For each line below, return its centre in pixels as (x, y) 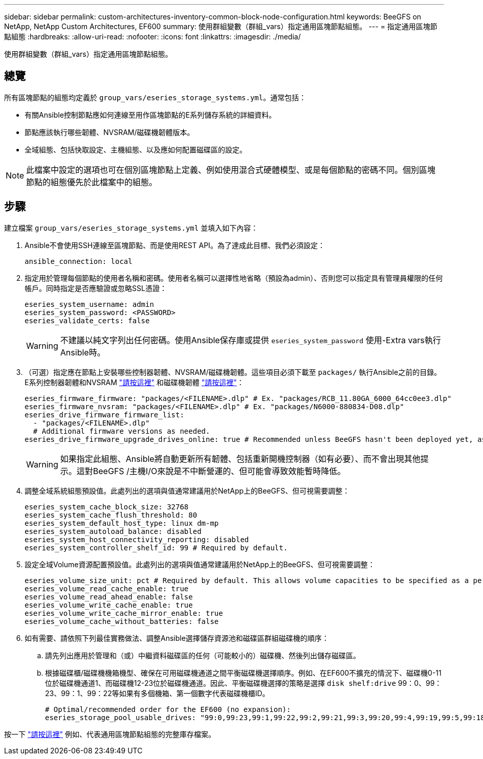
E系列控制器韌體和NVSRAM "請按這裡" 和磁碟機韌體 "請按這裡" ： (134, 382)
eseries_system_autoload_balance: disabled (113, 531)
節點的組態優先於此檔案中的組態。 (92, 182)
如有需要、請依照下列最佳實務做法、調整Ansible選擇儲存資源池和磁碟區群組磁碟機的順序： (177, 638)
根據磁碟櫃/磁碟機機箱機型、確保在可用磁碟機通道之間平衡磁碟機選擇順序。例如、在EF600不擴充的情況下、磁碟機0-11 (243, 673)
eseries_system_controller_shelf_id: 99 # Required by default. (156, 548)
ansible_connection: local (79, 261)
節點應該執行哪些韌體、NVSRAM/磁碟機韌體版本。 (109, 132)
